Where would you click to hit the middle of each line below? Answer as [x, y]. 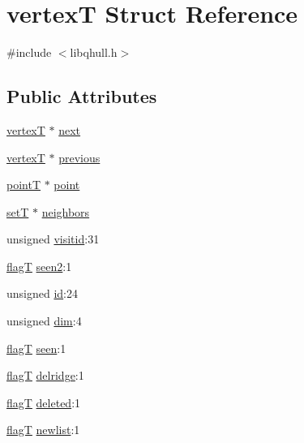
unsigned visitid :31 [53, 239]
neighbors [66, 211]
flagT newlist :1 [43, 430]
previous [79, 157]
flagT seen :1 [36, 348]
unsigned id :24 [43, 293]
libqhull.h [94, 52]
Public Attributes [82, 96]
